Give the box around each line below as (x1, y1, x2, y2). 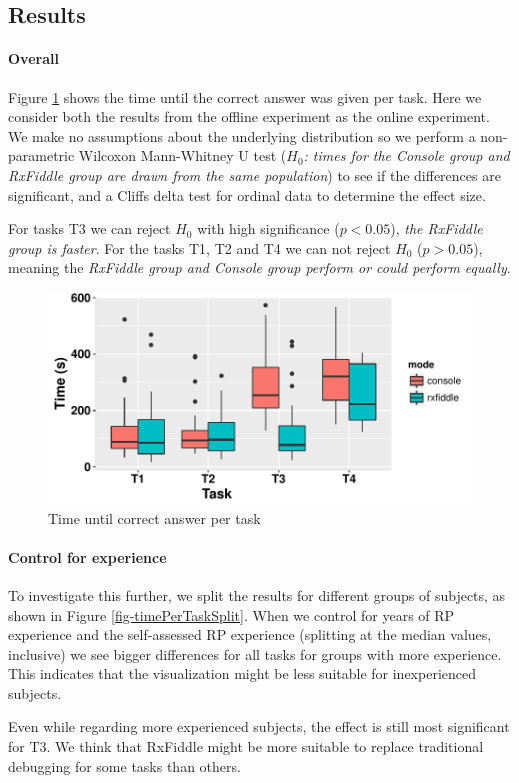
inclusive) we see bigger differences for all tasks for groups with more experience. (8, 643, 502, 664)
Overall (8, 48, 59, 69)
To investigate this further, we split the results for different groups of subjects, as (8, 584, 506, 605)
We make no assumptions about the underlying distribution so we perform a (8, 125, 476, 146)
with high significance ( (197, 218, 340, 239)
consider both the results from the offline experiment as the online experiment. (8, 106, 490, 127)
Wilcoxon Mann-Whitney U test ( (78, 145, 287, 166)
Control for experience (8, 546, 167, 567)
